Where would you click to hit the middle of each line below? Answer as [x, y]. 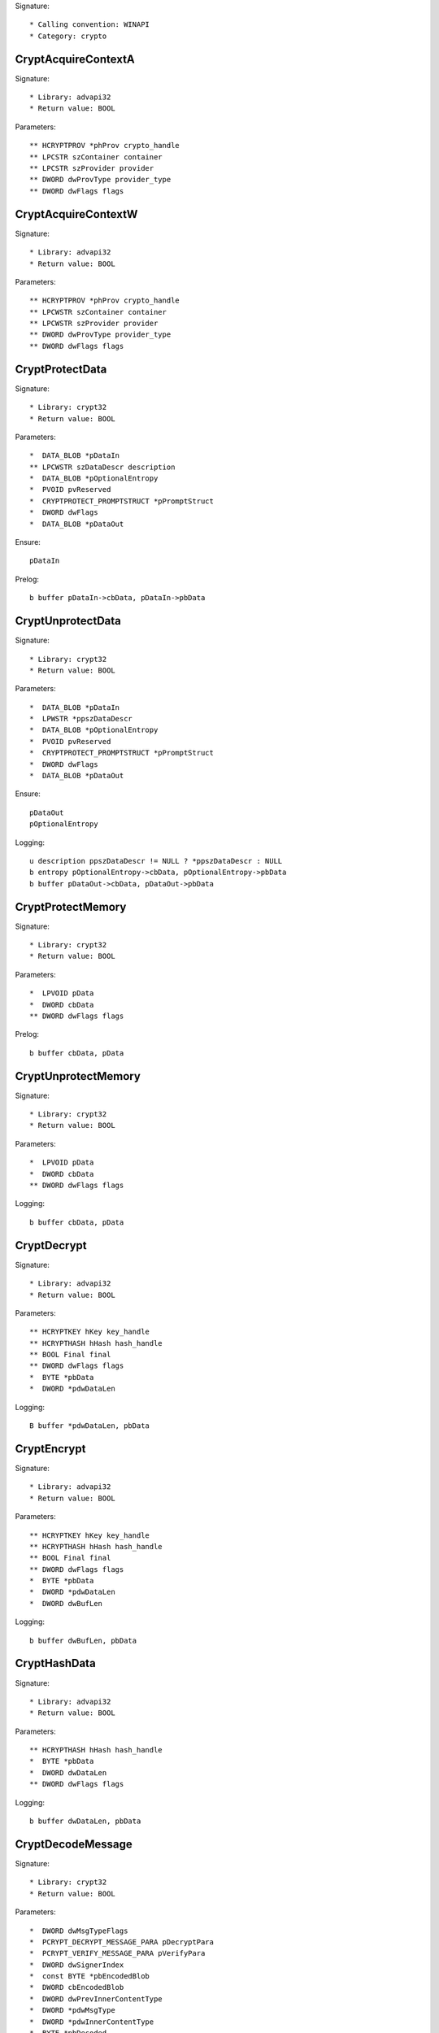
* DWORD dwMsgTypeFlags [79, 1931]
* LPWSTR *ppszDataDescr [81, 719]
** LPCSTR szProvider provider [92, 168]
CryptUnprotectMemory [78, 1076]
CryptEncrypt [50, 1449]
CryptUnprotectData [68, 621]
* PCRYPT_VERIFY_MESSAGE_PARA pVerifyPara [117, 1953]
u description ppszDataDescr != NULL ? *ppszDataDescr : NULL [156, 861]
